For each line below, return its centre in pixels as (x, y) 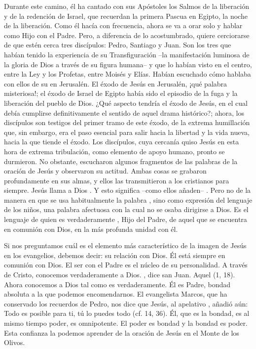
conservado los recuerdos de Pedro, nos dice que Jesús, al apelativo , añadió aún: (126, 303)
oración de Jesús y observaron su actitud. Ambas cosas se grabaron (105, 171)
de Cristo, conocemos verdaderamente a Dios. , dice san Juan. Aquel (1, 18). (120, 275)
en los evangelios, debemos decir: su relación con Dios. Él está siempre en (115, 255)
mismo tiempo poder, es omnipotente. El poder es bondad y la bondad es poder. (126, 323)
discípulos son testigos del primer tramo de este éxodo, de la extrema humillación (127, 122)
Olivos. (15, 342)
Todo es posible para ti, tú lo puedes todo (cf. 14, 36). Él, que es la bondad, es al (127, 313)
